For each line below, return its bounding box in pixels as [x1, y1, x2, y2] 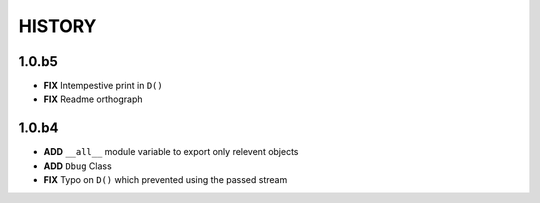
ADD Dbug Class [43, 160, 112, 172]
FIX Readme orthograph [43, 93, 144, 105]
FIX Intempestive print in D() [43, 80, 164, 92]
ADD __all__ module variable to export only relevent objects [43, 146, 299, 158]
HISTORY [18, 15, 97, 37]
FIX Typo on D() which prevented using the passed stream [43, 174, 288, 186]
